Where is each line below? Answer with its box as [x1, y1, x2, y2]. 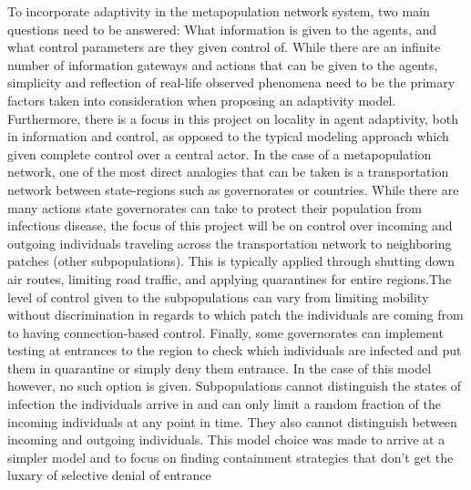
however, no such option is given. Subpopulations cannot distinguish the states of [7, 376, 462, 395]
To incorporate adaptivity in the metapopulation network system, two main [7, 2, 430, 20]
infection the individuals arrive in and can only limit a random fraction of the [7, 394, 441, 413]
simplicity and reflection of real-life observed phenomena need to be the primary [7, 73, 456, 92]
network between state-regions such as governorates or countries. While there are [7, 179, 459, 199]
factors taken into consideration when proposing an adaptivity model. [7, 90, 396, 109]
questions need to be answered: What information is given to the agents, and [7, 19, 437, 38]
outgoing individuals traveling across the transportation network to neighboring [7, 233, 452, 252]
